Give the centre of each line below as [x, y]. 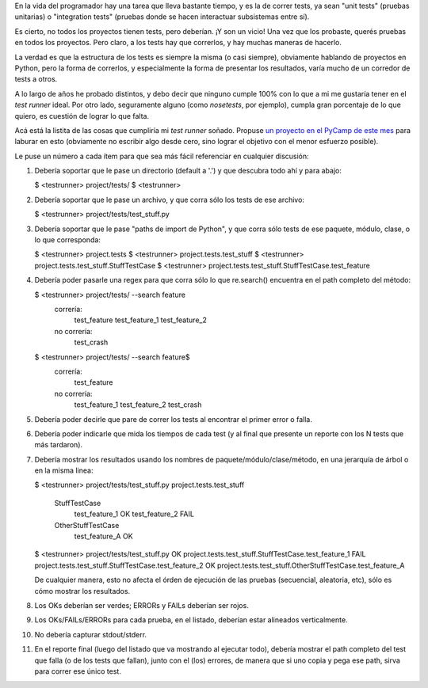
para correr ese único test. [78, 671]
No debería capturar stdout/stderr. [90, 634]
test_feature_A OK [104, 536]
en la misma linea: [64, 470]
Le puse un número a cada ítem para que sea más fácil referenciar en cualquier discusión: [162, 156]
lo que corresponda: [67, 240]
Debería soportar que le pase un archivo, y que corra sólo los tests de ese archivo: [170, 200]
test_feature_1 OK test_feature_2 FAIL [134, 514]
